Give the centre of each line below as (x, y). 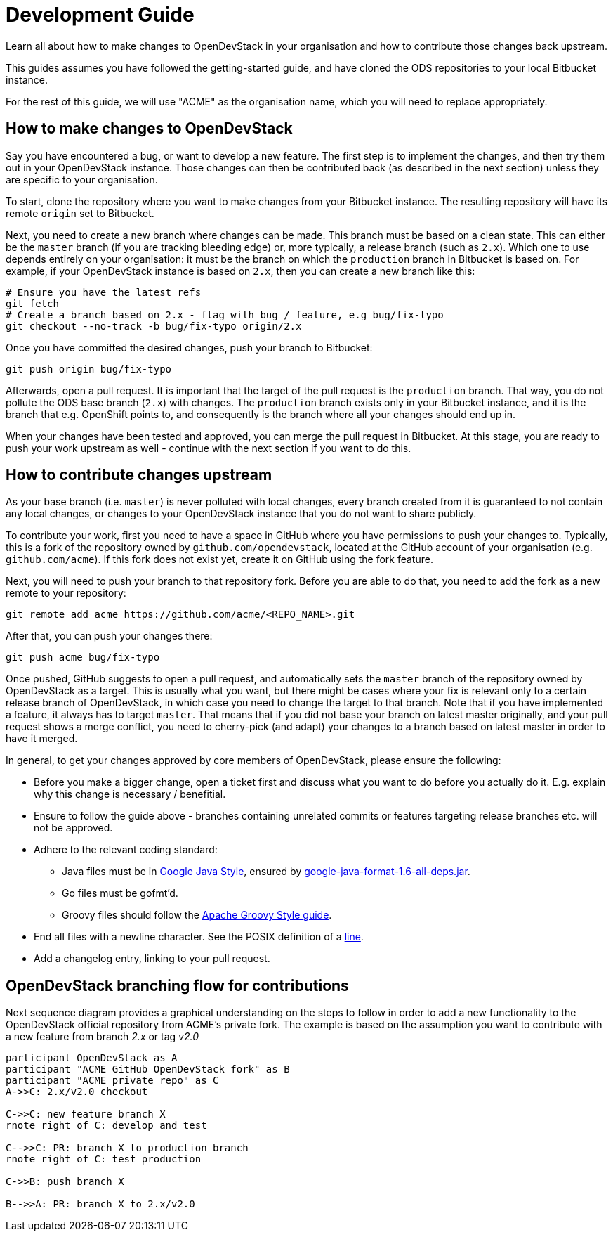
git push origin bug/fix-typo (89, 369)
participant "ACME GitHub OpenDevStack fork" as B (148, 1069)
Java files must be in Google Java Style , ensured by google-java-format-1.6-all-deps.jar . (266, 872)
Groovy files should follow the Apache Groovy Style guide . (197, 915)
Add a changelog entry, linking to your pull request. (152, 959)
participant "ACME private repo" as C (112, 1081)
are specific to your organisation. (82, 179)
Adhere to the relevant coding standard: (126, 850)
